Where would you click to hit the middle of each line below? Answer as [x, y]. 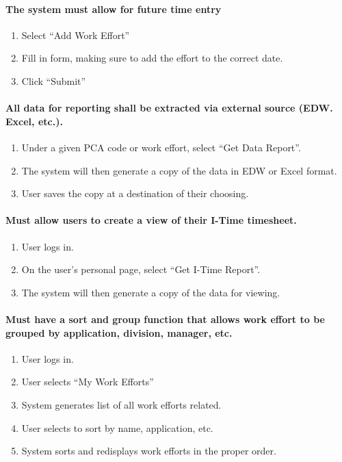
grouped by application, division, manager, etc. [119, 332]
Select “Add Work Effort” [76, 35]
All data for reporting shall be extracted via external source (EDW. [169, 108]
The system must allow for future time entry [114, 9]
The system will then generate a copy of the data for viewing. [151, 292]
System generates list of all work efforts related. [121, 404]
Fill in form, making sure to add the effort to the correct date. [152, 58]
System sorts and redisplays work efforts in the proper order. [149, 451]
